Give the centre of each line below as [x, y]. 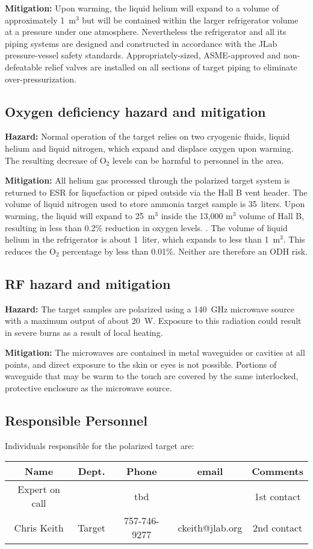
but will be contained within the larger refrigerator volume [190, 20]
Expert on [39, 489]
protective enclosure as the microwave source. [88, 388]
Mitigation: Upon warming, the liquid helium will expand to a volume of [142, 8]
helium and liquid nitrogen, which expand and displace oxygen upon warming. [149, 148]
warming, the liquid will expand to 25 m [80, 215]
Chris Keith [39, 527]
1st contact [277, 496]
